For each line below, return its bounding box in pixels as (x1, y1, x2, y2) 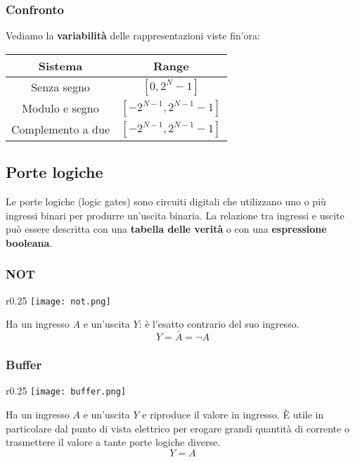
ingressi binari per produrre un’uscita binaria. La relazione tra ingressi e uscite (6, 207, 344, 222)
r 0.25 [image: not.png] (6, 293, 111, 307)
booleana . (6, 235, 53, 250)
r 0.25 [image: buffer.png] (6, 383, 127, 398)
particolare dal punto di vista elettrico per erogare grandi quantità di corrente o (6, 421, 349, 435)
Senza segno (31, 79, 90, 96)
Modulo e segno (22, 100, 99, 117)
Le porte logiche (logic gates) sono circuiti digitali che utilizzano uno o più (6, 194, 326, 209)
